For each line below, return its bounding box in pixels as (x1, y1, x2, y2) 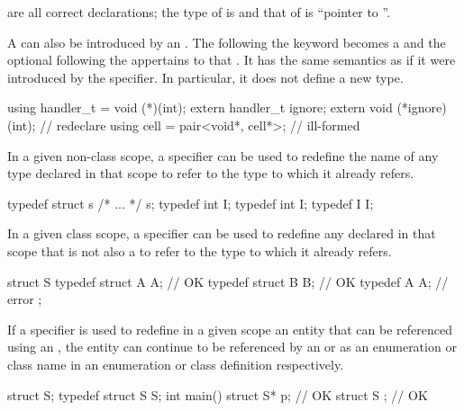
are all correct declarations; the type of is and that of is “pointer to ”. (7, 3, 391, 21)
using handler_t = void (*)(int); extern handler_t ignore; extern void (7, 98, 393, 117)
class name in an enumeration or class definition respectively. (7, 354, 344, 373)
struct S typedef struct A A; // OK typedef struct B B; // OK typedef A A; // (7, 272, 449, 290)
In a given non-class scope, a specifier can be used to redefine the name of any (7, 146, 439, 165)
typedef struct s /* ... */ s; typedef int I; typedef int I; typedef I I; (7, 193, 374, 212)
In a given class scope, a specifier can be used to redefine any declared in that (7, 224, 436, 243)
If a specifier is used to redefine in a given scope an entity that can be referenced (7, 319, 452, 338)
